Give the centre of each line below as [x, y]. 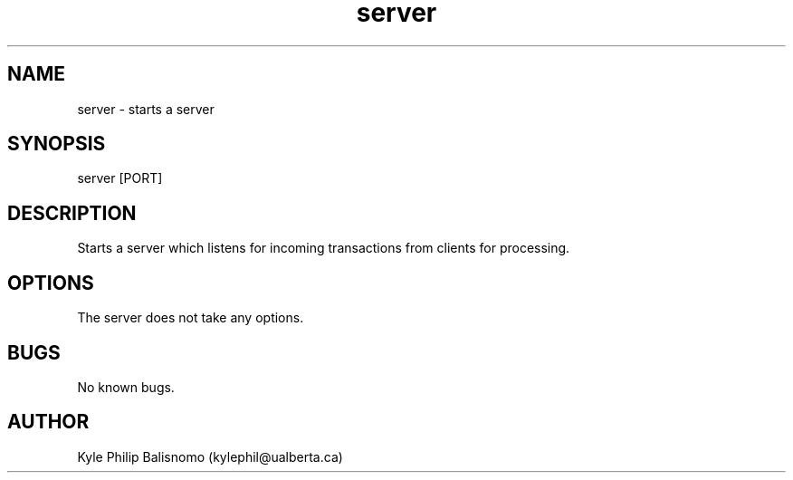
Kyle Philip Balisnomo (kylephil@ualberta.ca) [210, 456]
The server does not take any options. [191, 318]
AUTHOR [48, 422]
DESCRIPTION [72, 213]
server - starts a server [146, 109]
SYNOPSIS [57, 144]
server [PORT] [120, 178]
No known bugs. [126, 387]
